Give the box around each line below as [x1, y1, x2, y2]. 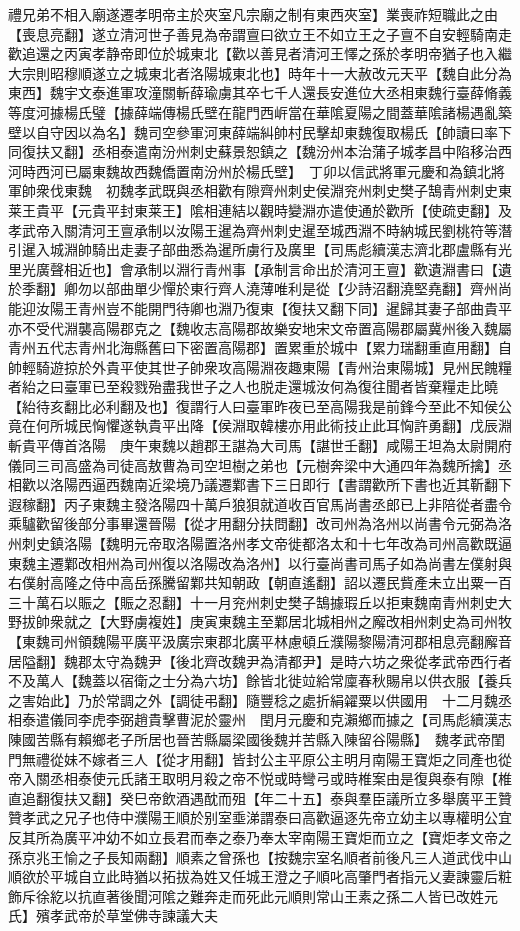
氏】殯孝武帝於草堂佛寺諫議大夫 [8, 905, 218, 926]
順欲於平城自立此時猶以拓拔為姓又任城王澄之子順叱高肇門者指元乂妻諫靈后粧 [8, 866, 512, 887]
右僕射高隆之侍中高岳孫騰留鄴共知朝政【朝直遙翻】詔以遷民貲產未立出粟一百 [8, 572, 512, 593]
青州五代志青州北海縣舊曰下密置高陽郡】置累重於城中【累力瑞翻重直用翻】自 [8, 337, 512, 358]
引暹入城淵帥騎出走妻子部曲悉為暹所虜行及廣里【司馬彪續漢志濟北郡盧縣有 [8, 239, 498, 260]
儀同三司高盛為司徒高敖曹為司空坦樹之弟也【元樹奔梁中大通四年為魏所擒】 [8, 454, 498, 475]
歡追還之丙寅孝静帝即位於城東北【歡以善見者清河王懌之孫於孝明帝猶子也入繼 [8, 43, 512, 64]
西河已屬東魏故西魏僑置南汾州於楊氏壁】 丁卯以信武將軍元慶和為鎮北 [35, 160, 491, 181]
